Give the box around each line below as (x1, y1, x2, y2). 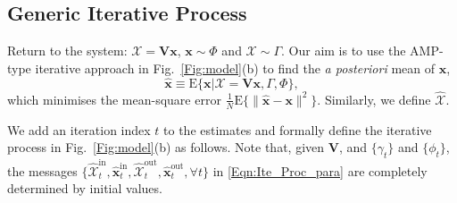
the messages (7, 161, 78, 180)
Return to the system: (7, 41, 128, 60)
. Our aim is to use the (281, 41, 406, 60)
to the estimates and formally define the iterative (163, 120, 432, 139)
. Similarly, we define (317, 89, 431, 108)
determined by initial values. (7, 179, 162, 198)
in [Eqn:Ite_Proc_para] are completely (212, 161, 428, 180)
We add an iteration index (7, 120, 151, 139)
